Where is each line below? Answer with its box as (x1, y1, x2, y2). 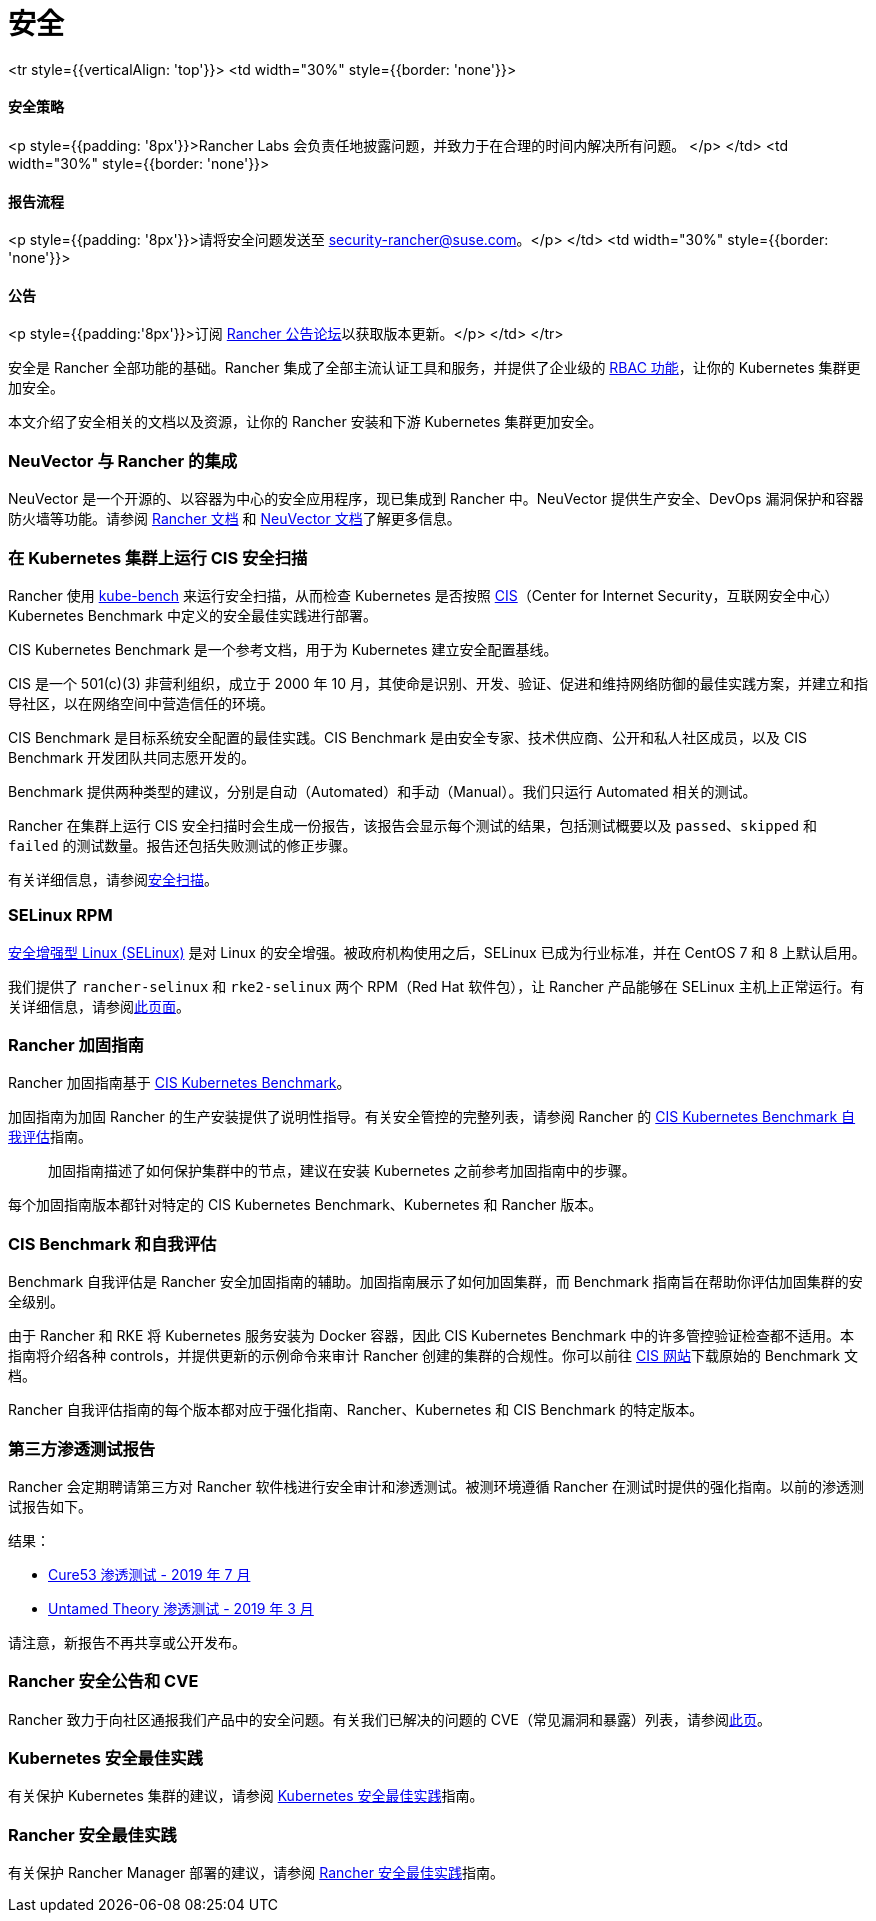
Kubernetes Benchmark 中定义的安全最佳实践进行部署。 (8, 606, 377, 624)
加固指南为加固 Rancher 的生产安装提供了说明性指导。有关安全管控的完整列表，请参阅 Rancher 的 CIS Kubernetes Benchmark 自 (8, 1108, 856, 1126)
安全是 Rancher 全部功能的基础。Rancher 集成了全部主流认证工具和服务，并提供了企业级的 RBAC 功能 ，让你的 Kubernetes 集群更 (8, 359, 861, 377)
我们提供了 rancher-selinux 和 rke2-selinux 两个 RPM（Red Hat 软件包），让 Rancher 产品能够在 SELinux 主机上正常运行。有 (8, 977, 865, 995)
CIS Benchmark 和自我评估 (8, 1233, 217, 1254)
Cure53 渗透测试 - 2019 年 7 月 (48, 1565, 251, 1583)
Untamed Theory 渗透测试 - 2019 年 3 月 (48, 1599, 314, 1617)
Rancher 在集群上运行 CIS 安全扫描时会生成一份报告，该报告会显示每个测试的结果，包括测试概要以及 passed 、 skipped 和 (8, 816, 818, 834)
